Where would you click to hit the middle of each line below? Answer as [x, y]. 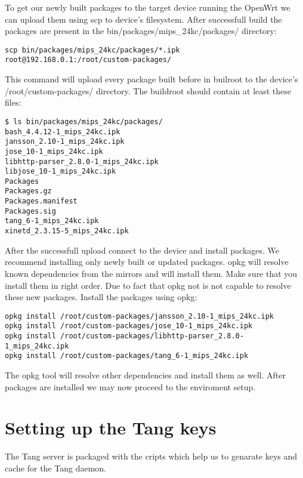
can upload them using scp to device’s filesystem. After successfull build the [143, 19]
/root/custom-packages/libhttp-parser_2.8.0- [152, 336]
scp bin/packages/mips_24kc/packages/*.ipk [92, 50]
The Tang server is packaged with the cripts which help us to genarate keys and [151, 456]
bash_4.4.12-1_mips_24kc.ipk [63, 132]
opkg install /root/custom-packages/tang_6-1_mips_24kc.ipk [127, 356]
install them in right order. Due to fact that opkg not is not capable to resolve [148, 285]
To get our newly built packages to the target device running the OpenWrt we [148, 7]
